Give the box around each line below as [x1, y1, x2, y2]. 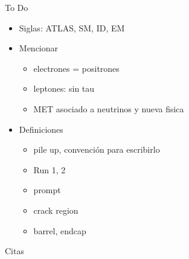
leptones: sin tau [33, 82, 95, 95]
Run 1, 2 [33, 163, 66, 176]
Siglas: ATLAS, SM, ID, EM [19, 21, 125, 34]
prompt [33, 184, 61, 196]
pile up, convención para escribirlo [33, 143, 160, 156]
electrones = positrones [33, 62, 120, 74]
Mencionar [19, 42, 59, 54]
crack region [33, 203, 78, 216]
